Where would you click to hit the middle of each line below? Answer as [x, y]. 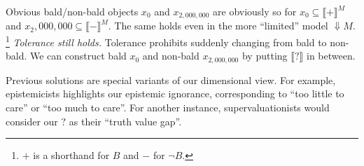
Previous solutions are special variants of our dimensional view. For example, [171, 79]
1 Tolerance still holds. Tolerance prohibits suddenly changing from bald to [166, 41]
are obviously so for [255, 11]
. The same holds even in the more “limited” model [218, 26]
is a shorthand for [71, 155]
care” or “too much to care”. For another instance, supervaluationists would [168, 107]
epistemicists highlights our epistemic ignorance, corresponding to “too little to [175, 94]
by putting [265, 56]
